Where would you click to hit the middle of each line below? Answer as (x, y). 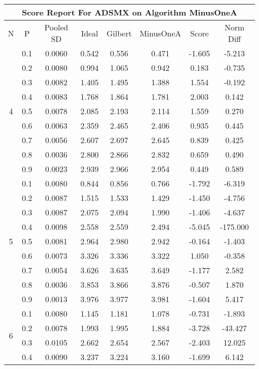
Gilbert (119, 33)
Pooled (56, 27)
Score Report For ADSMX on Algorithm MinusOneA (129, 12)
